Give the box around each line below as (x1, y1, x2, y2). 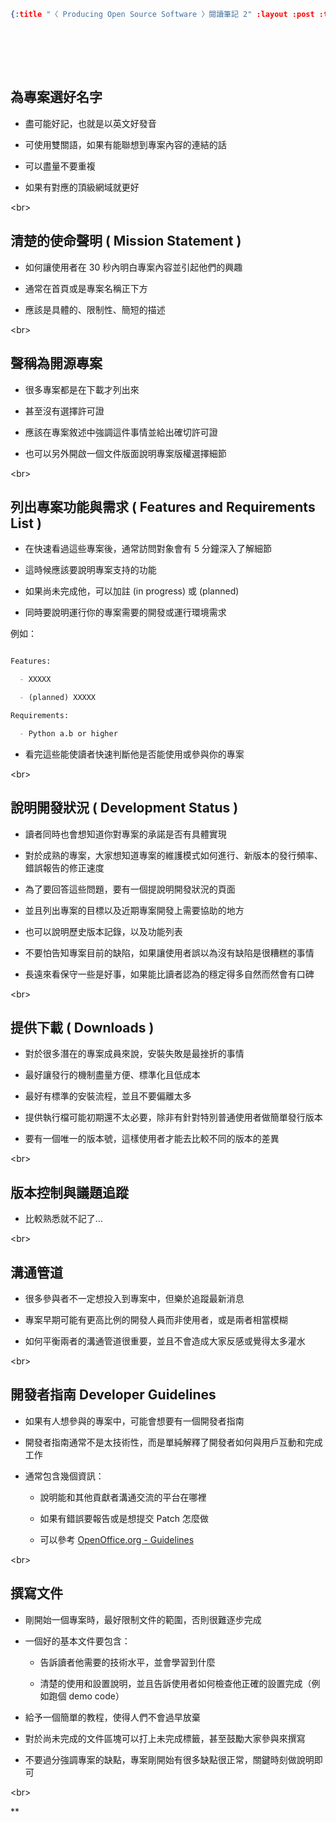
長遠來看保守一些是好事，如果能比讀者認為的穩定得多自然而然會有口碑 (24, 968, 315, 980)
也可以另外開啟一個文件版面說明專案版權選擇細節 (24, 447, 227, 459)
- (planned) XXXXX (19, 693, 97, 703)
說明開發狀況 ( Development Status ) (10, 800, 239, 817)
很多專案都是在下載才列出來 (24, 383, 140, 395)
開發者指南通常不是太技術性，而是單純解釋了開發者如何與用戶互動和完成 (24, 1436, 323, 1448)
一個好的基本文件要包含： (24, 1635, 131, 1647)
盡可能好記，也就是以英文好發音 (24, 117, 157, 129)
